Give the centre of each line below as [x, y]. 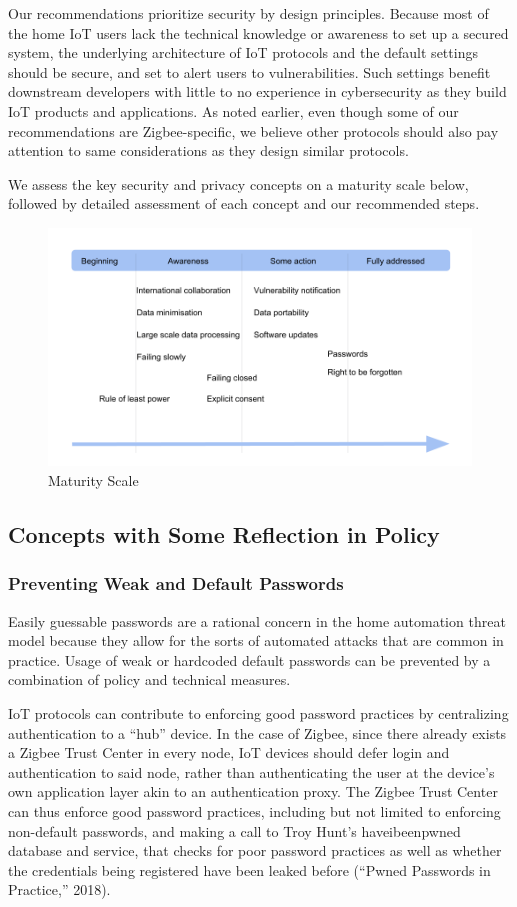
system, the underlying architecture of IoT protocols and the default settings [243, 52]
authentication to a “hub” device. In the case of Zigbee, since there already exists [257, 732]
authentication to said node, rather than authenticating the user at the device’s [251, 771]
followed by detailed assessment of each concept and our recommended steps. [244, 203]
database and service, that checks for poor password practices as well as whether [255, 850]
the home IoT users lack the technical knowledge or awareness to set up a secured [258, 32]
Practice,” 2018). [59, 889]
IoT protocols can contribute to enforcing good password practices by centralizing [258, 713]
